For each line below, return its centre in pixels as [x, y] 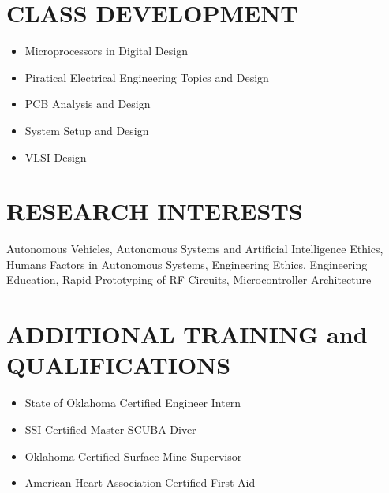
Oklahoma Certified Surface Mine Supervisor [133, 456]
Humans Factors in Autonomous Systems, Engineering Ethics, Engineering [187, 264]
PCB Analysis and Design [88, 104]
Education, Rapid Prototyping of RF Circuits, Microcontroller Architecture [189, 280]
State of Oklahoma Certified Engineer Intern [133, 403]
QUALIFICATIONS [119, 365]
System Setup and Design [87, 130]
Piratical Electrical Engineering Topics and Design [147, 77]
